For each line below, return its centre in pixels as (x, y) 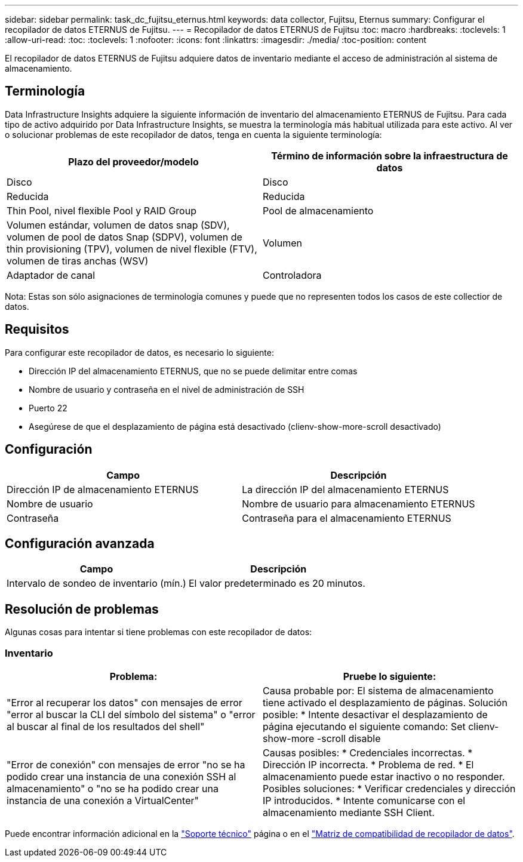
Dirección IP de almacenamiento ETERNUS (103, 489)
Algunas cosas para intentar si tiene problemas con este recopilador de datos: (159, 632)
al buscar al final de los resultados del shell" (106, 726)
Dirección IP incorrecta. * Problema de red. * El (368, 764)
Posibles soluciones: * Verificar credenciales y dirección (389, 788)
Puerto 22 (48, 408)
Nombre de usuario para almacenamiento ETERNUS (359, 504)
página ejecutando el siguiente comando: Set (364, 726)
